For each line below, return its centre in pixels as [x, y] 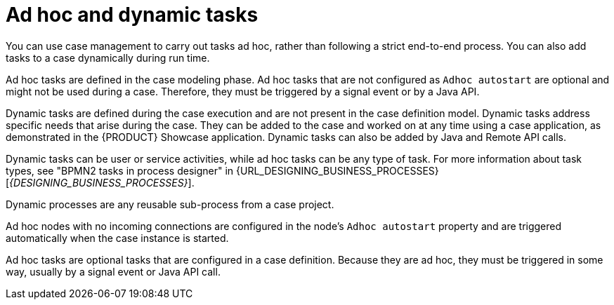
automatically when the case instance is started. [117, 238]
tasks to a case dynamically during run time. [108, 57]
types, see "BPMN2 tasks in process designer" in [120, 170]
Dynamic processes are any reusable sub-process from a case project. [170, 204]
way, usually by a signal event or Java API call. [113, 271]
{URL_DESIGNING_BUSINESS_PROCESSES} [338, 170]
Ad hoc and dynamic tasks [132, 15]
